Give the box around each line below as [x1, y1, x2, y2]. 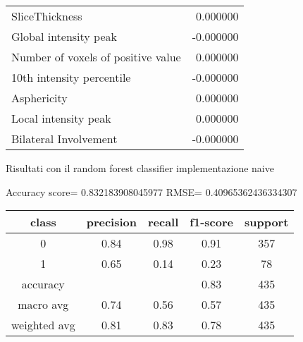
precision [86, 214, 137, 231]
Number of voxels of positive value [11, 49, 181, 65]
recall [147, 214, 179, 231]
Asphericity [11, 90, 68, 106]
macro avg [18, 296, 69, 313]
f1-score [190, 214, 233, 231]
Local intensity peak [11, 110, 111, 126]
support [244, 214, 289, 231]
